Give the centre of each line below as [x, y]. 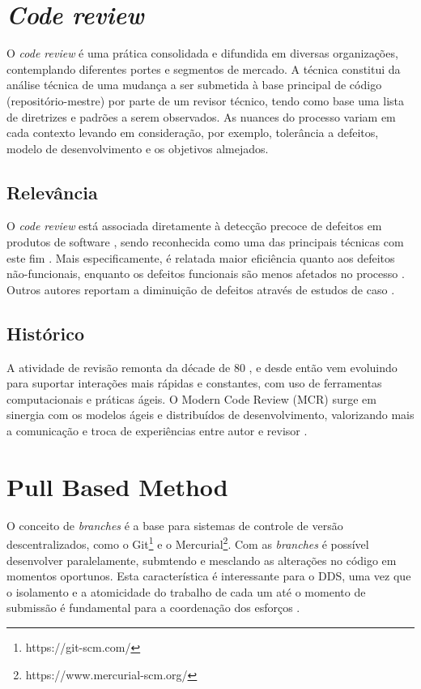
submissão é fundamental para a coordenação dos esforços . [153, 608]
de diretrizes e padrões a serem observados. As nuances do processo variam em [201, 116]
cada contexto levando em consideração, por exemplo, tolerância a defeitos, [193, 133]
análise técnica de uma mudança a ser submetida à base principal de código [194, 85]
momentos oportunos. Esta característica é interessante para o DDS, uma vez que [209, 576]
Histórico [46, 333]
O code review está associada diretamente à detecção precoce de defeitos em [194, 226]
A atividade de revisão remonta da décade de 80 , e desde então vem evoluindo [202, 367]
